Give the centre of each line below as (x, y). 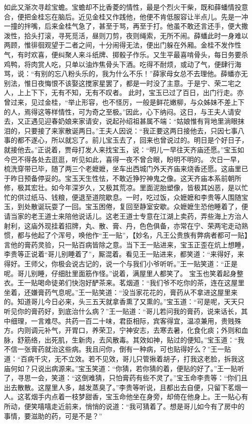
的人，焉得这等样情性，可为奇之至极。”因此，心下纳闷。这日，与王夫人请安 (123, 111)
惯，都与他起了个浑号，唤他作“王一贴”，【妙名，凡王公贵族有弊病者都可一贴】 (126, 235)
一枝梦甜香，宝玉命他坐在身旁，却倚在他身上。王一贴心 (153, 397)
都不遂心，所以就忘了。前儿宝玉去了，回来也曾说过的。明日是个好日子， (133, 140)
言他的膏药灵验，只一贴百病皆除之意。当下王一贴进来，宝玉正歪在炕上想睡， (126, 244)
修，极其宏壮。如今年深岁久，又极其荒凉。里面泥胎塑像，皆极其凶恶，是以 (123, 188)
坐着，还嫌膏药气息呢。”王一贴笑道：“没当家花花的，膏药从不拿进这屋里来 (121, 292)
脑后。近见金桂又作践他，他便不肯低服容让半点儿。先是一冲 (153, 16)
